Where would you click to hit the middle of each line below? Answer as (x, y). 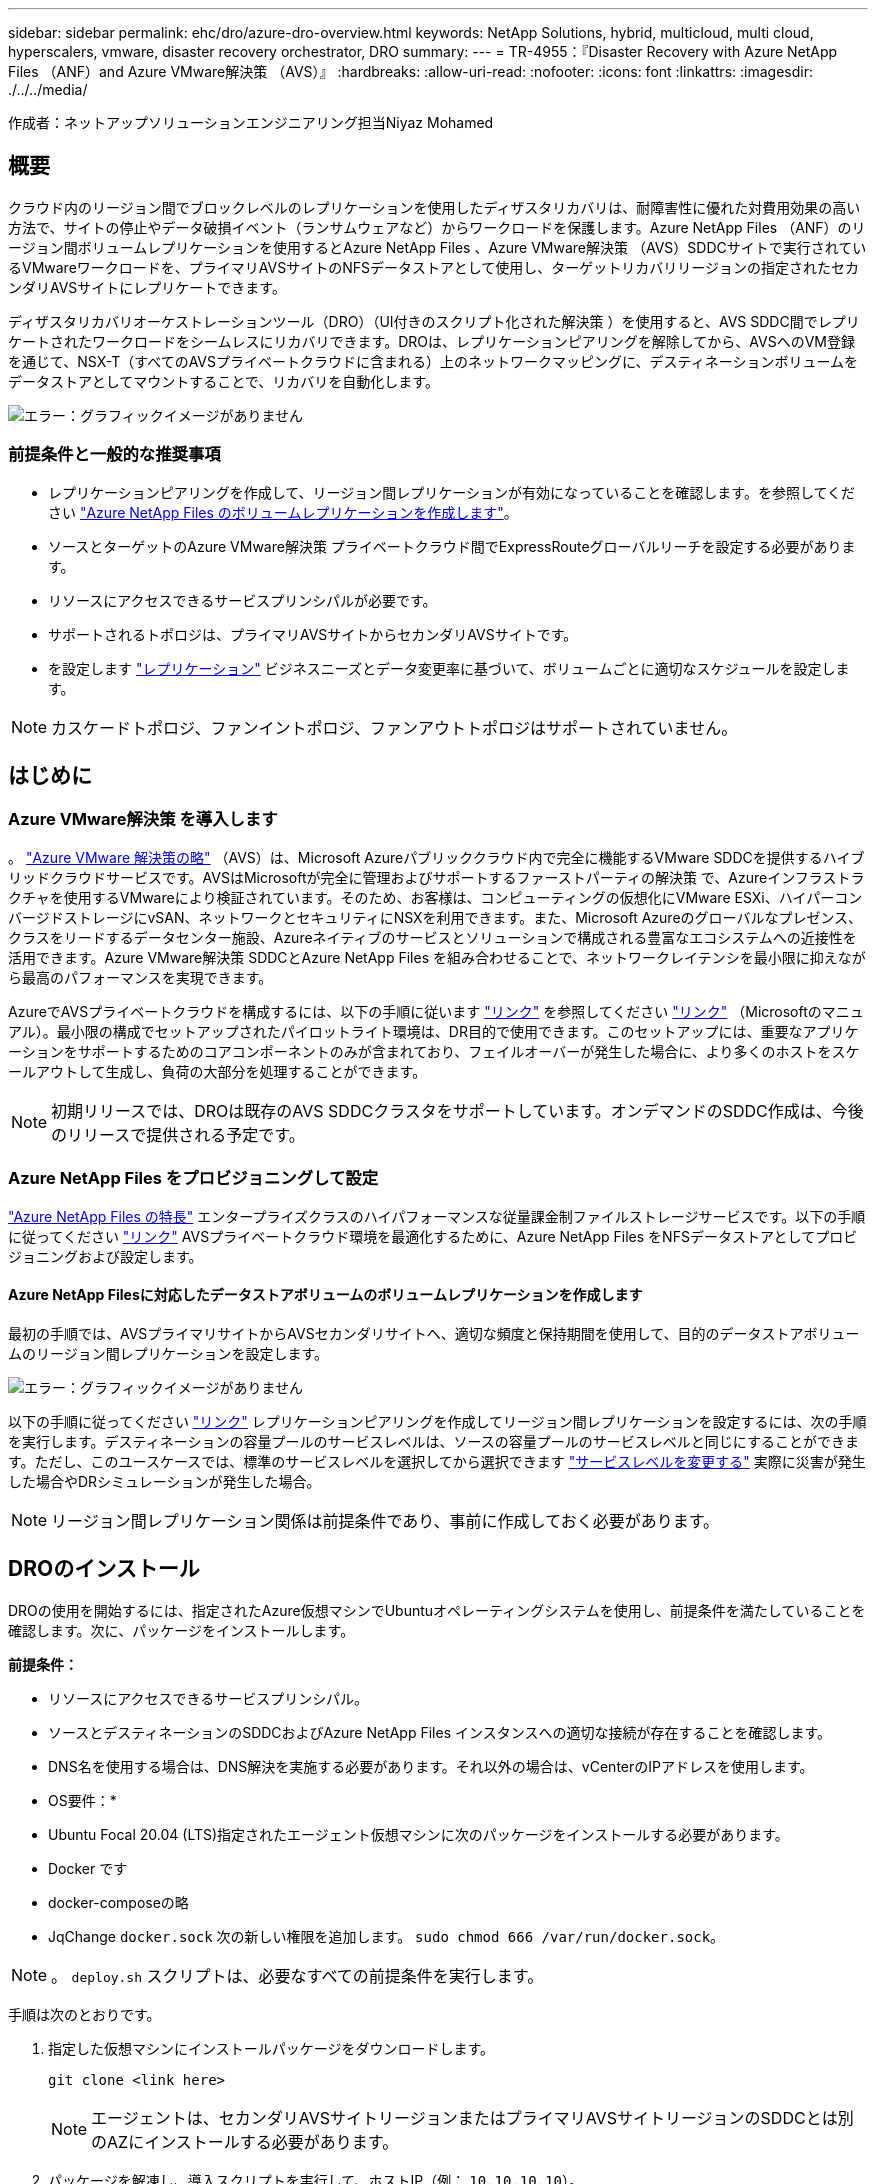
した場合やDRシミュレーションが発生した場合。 (164, 1481)
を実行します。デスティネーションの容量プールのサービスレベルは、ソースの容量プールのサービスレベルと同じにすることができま (433, 1441)
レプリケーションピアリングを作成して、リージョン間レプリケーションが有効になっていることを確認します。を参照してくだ (452, 492)
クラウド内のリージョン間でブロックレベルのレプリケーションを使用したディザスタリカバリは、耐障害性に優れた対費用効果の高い (434, 207)
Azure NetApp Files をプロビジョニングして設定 (193, 1178)
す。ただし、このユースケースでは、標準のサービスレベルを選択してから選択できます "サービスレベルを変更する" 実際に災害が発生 (437, 1461)
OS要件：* (82, 1800)
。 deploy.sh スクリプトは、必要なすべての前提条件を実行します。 (297, 1975)
